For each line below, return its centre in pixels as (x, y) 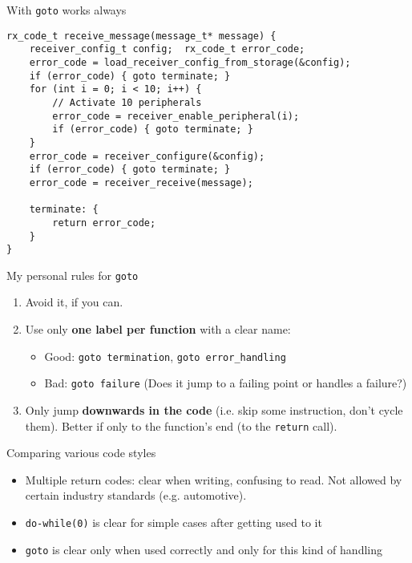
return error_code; (104, 223)
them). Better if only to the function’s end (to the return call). (181, 425)
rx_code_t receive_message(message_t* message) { (141, 36)
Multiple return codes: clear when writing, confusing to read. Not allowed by (214, 479)
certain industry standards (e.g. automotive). (136, 495)
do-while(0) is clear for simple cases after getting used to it (174, 522)
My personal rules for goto (73, 275)
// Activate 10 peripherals (127, 102)
